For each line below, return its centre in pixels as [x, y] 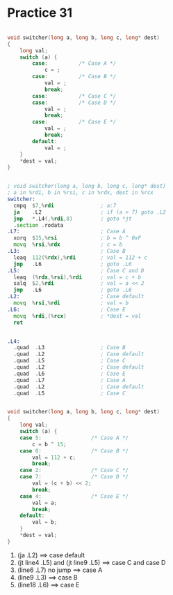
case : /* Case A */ [74, 64]
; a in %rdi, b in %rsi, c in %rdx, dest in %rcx [81, 193]
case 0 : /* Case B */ [74, 451]
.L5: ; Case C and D [76, 270]
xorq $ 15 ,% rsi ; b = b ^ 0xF [77, 238]
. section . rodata [39, 225]
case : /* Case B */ [74, 77]
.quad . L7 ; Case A [70, 380]
